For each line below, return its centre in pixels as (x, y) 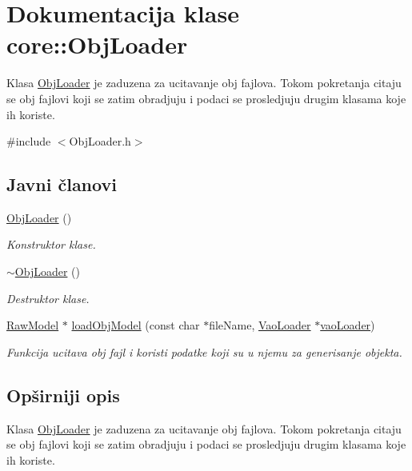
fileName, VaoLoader (260, 325)
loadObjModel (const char (136, 325)
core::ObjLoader (97, 44)
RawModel (33, 325)
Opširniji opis (63, 395)
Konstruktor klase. (51, 244)
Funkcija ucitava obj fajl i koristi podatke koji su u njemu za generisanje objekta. (204, 351)
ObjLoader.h (100, 141)
